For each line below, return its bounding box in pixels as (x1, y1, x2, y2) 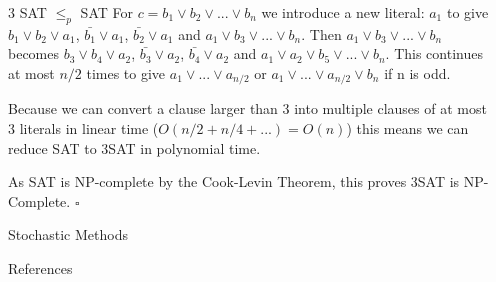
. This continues (385, 43, 483, 64)
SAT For (80, 2, 133, 22)
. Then (301, 23, 342, 44)
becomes (8, 43, 60, 64)
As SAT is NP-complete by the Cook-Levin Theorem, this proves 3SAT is (8, 171, 460, 192)
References (8, 258, 73, 278)
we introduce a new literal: (261, 2, 425, 22)
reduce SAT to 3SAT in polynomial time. (8, 137, 261, 158)
